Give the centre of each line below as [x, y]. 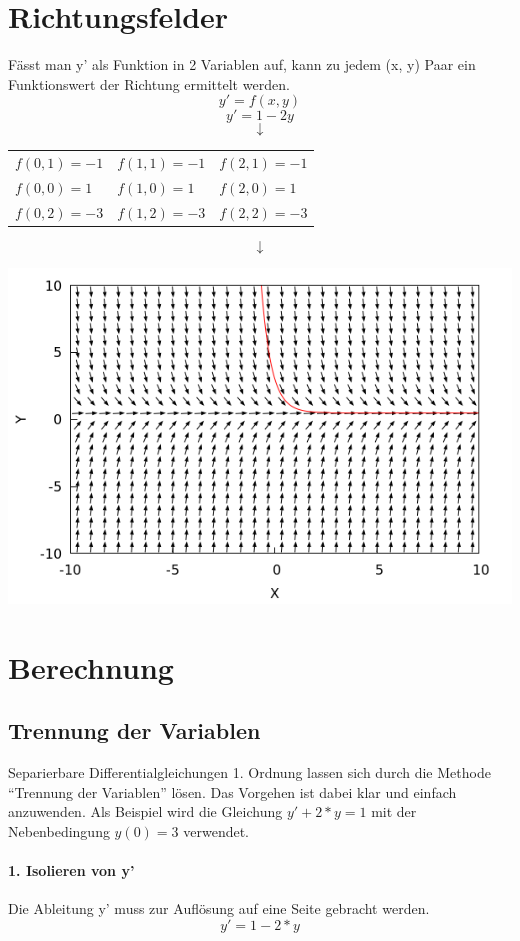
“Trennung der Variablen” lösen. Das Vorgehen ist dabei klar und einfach [232, 791]
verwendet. [216, 830]
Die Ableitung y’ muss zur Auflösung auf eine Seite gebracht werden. [219, 908]
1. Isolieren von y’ [71, 869]
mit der [394, 811]
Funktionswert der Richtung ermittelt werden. [149, 83]
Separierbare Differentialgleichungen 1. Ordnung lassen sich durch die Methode [249, 772]
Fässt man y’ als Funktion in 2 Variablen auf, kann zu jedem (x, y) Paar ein [242, 64]
